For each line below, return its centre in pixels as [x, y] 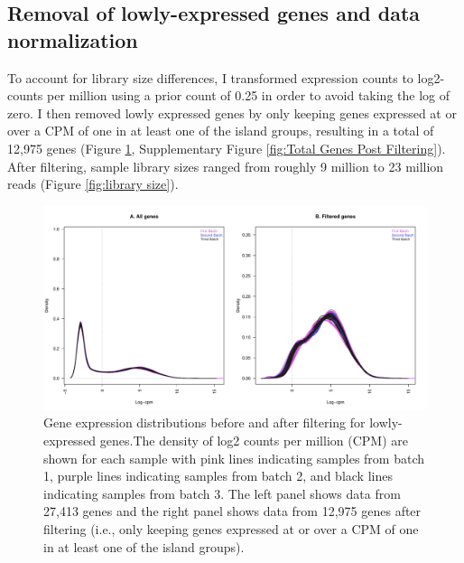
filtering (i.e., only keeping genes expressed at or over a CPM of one [231, 528]
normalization [73, 39]
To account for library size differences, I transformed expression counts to [210, 77]
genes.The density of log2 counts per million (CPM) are [254, 441]
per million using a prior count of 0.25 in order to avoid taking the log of [248, 95]
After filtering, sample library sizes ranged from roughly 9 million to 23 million [226, 166]
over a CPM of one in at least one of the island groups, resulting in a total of [221, 131]
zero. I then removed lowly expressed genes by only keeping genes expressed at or [232, 113]
